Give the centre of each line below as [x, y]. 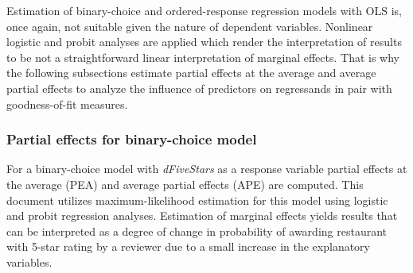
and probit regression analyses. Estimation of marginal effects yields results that [202, 215]
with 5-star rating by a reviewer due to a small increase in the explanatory [189, 246]
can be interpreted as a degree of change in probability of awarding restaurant [197, 231]
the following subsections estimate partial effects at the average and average [191, 73]
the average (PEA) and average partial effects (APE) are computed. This [185, 184]
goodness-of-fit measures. [67, 104]
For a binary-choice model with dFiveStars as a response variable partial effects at [207, 169]
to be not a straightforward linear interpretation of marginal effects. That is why [203, 57]
